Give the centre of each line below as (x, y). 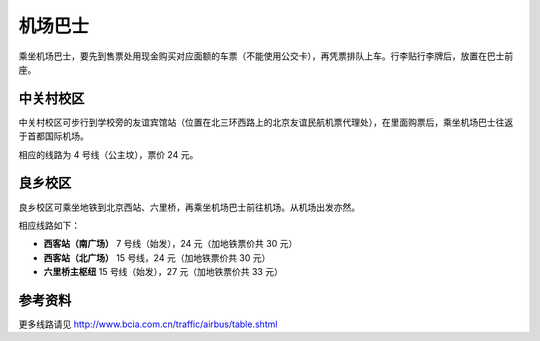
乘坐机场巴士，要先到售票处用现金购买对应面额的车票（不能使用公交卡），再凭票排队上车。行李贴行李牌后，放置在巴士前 (266, 56)
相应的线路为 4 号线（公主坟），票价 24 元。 (108, 154)
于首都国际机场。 (53, 136)
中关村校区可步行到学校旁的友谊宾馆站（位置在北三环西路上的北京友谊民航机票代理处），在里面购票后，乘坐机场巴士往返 (266, 122)
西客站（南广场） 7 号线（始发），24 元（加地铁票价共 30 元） (170, 244)
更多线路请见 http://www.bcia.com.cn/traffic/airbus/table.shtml (148, 324)
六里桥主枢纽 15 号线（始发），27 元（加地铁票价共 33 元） (163, 272)
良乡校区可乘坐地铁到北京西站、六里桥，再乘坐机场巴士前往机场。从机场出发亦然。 (189, 207)
